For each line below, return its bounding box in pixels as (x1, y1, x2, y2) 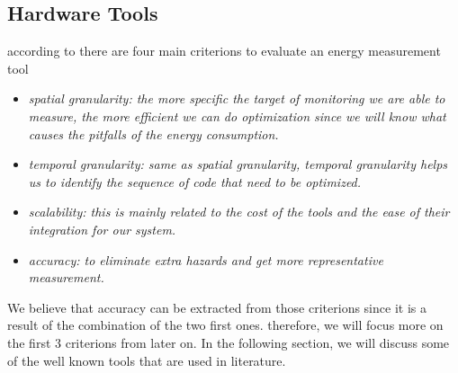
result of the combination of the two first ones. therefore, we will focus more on (7, 315, 444, 334)
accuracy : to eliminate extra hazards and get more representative (28, 250, 383, 269)
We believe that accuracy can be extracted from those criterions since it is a (7, 298, 427, 316)
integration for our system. (28, 219, 176, 238)
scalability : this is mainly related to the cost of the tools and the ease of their (28, 202, 450, 221)
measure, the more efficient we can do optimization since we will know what (28, 106, 446, 125)
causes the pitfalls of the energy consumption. (28, 124, 279, 143)
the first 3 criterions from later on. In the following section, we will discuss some (7, 333, 450, 351)
